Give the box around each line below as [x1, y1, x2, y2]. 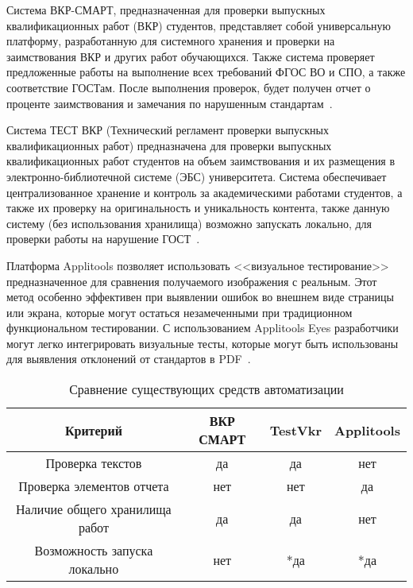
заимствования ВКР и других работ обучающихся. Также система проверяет [6, 48, 375, 64]
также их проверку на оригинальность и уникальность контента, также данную [6, 199, 390, 216]
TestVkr [269, 420, 322, 439]
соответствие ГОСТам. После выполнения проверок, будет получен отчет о [6, 79, 371, 95]
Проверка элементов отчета [18, 477, 169, 496]
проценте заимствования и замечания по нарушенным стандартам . [6, 95, 333, 111]
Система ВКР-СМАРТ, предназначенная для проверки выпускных [6, 2, 326, 17]
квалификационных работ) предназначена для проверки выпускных [6, 137, 332, 153]
